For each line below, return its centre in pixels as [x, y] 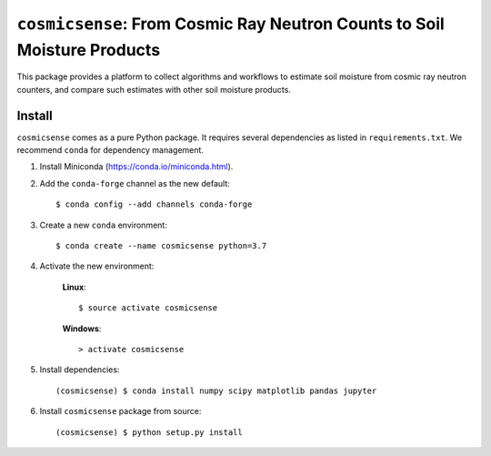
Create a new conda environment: [103, 225]
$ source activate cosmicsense [148, 308]
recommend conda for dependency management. [110, 150]
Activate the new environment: [97, 266]
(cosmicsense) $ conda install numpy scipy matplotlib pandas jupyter [216, 390]
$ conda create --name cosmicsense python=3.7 [161, 245]
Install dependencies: [80, 370]
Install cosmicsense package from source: [120, 411]
